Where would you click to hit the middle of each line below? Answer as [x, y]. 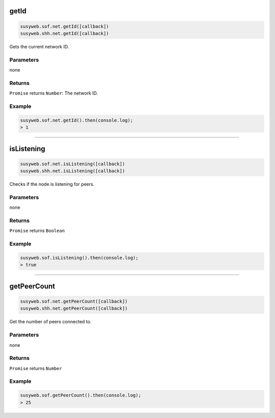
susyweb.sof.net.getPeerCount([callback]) [74, 301]
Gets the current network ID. [39, 46]
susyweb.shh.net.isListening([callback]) [73, 171]
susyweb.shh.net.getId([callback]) [64, 33]
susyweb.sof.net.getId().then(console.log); [77, 120]
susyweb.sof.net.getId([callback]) [64, 26]
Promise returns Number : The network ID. [54, 93]
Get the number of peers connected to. [50, 322]
